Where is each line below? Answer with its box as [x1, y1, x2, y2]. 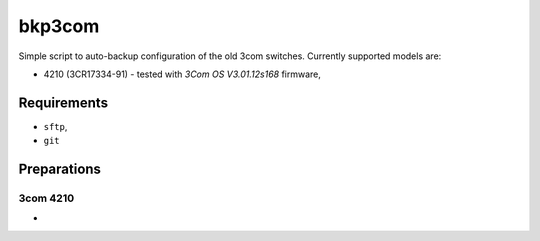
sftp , [43, 120, 68, 132]
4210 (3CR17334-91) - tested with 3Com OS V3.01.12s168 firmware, [43, 68, 322, 80]
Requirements [18, 94, 109, 111]
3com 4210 [18, 191, 75, 205]
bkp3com [18, 15, 100, 37]
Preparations [18, 161, 102, 178]
